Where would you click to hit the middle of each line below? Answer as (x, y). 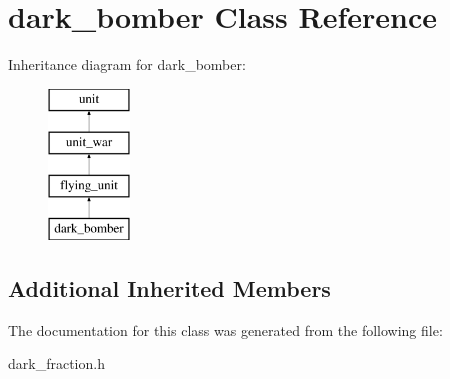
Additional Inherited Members (169, 287)
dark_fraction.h (56, 363)
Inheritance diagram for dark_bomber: (127, 64)
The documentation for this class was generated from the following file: (225, 329)
